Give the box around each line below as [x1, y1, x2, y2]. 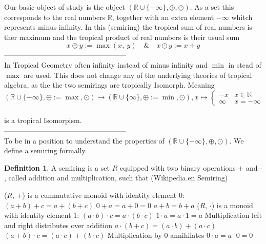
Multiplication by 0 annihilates [107, 230, 204, 240]
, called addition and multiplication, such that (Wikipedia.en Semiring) [4, 172, 228, 183]
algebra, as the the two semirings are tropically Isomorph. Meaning [4, 79, 215, 90]
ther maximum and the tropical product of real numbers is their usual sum [4, 31, 240, 42]
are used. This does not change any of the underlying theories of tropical [24, 69, 252, 80]
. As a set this [190, 2, 234, 12]
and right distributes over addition [4, 219, 113, 230]
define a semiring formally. [4, 145, 87, 156]
